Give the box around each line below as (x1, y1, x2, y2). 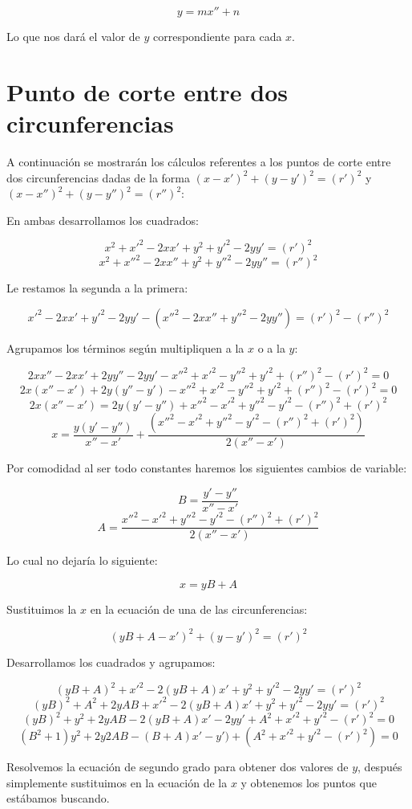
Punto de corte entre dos (6, 75, 289, 108)
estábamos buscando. (6, 790, 110, 807)
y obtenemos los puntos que (240, 774, 377, 791)
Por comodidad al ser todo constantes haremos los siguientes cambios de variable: (6, 460, 407, 476)
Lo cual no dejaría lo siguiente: (6, 552, 158, 569)
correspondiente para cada (152, 28, 282, 44)
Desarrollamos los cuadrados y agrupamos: (6, 653, 216, 670)
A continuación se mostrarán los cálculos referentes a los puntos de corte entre (6, 153, 391, 170)
